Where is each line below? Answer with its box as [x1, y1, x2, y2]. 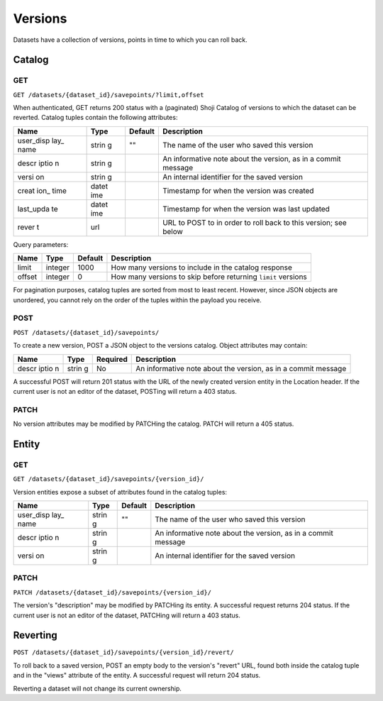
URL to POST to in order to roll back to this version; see [162, 217, 347, 227]
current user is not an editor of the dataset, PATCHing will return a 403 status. [13, 611, 241, 619]
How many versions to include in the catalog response [111, 263, 292, 272]
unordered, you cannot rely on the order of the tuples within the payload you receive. [13, 295, 262, 304]
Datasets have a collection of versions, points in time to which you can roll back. [13, 35, 248, 44]
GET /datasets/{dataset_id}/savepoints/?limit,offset [13, 91, 204, 99]
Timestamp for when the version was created [162, 185, 314, 195]
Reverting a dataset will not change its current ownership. [13, 684, 182, 692]
